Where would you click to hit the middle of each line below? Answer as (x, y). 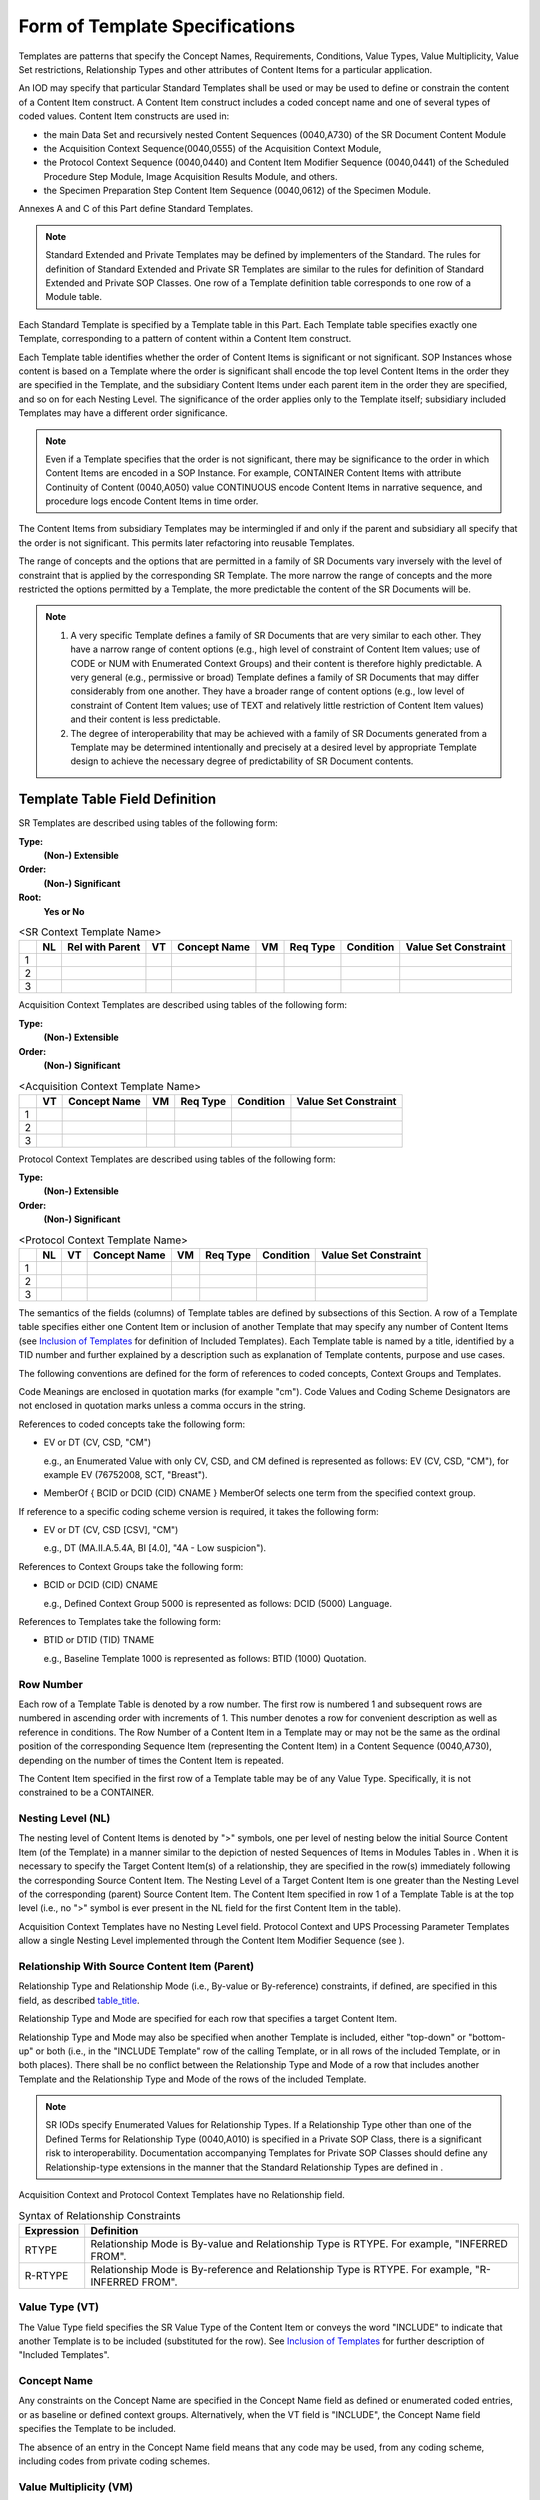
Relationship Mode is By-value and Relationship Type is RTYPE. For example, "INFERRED (299, 2243)
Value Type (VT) (59, 2307)
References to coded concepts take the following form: (132, 1424)
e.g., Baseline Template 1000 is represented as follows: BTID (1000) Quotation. (205, 1658)
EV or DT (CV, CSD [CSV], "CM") (111, 1530)
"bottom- (487, 2037)
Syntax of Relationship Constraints (100, 2215)
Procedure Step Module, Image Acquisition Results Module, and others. (191, 176)
